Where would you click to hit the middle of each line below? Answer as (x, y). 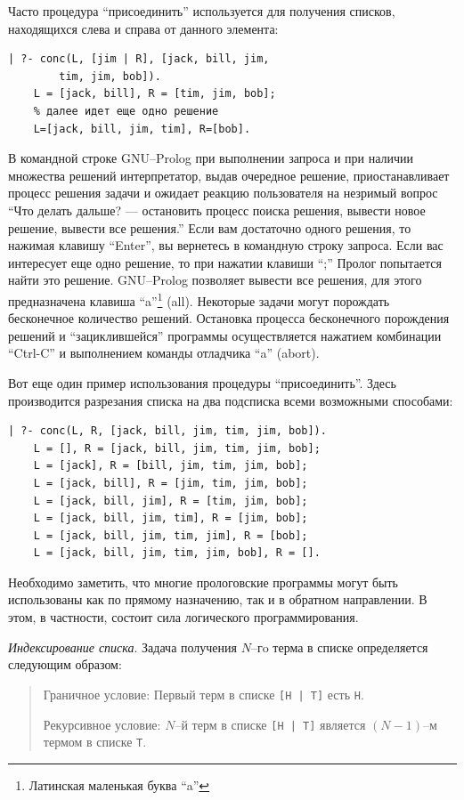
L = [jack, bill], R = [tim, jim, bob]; (155, 94)
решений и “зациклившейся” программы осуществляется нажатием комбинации (225, 335)
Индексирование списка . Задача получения (122, 646)
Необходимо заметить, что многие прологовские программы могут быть (203, 582)
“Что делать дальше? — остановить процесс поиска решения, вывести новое (217, 210)
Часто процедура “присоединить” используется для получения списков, (202, 11)
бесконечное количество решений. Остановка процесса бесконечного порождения (229, 318)
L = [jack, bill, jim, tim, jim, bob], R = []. (177, 553)
